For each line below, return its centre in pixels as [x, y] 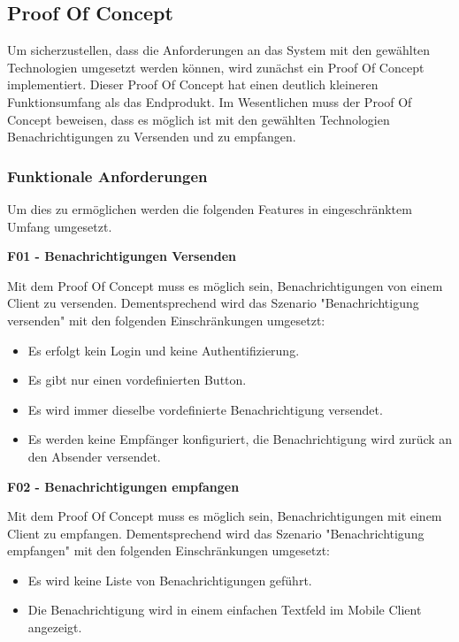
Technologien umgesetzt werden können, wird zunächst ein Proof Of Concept [216, 67]
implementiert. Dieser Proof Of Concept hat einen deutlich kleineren [193, 84]
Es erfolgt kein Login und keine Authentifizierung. [164, 350]
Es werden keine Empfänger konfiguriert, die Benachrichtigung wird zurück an [240, 439]
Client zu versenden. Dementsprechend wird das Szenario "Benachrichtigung [213, 303]
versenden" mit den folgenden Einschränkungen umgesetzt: [166, 320]
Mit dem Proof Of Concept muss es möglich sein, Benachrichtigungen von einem [225, 285]
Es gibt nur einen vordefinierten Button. [137, 380]
